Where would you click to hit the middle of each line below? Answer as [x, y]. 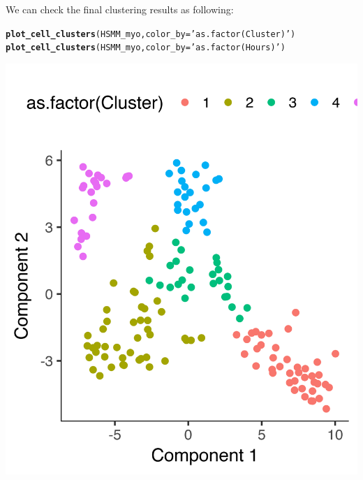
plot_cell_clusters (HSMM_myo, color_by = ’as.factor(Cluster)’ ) [151, 34]
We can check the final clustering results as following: [120, 9]
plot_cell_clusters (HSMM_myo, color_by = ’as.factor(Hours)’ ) [146, 48]
